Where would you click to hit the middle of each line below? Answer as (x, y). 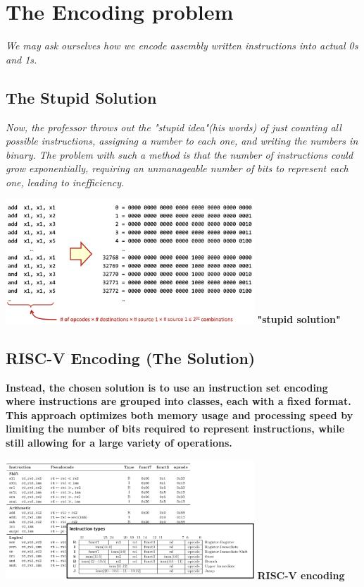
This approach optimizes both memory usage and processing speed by (180, 414)
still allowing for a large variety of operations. (119, 443)
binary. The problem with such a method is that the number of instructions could (180, 154)
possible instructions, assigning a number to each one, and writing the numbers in (182, 141)
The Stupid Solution (81, 97)
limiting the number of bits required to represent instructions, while (175, 429)
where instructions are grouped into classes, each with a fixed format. (178, 401)
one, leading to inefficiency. (65, 182)
